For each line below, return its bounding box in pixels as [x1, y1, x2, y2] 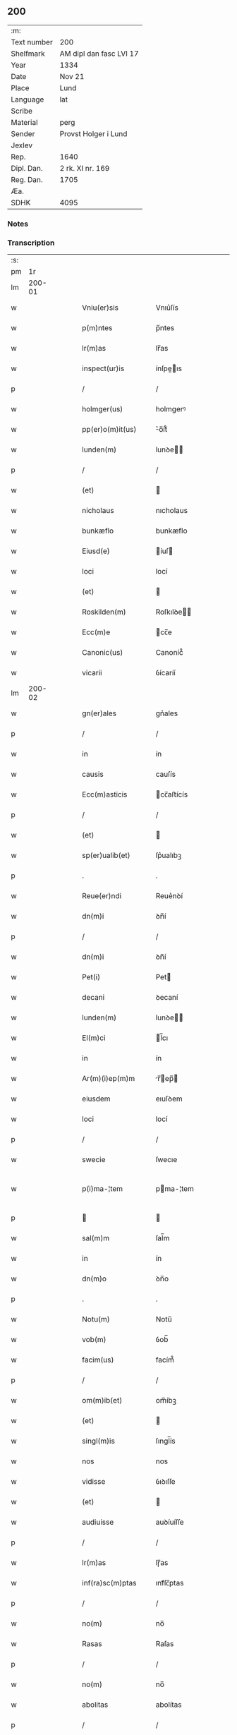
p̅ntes [155, 323, 175, 333]
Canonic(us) [82, 648, 123, 658]
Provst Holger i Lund [59, 128, 128, 138]
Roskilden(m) [82, 607, 127, 617]
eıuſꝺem [155, 1094, 183, 1104]
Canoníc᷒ [155, 648, 183, 658]
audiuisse [82, 1517, 114, 1527]
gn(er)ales [82, 708, 117, 718]
